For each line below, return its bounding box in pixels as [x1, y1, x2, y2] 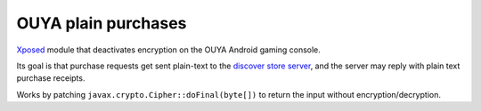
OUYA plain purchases [16, 13, 187, 33]
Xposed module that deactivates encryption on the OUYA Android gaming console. [16, 44, 321, 55]
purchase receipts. [16, 73, 86, 83]
